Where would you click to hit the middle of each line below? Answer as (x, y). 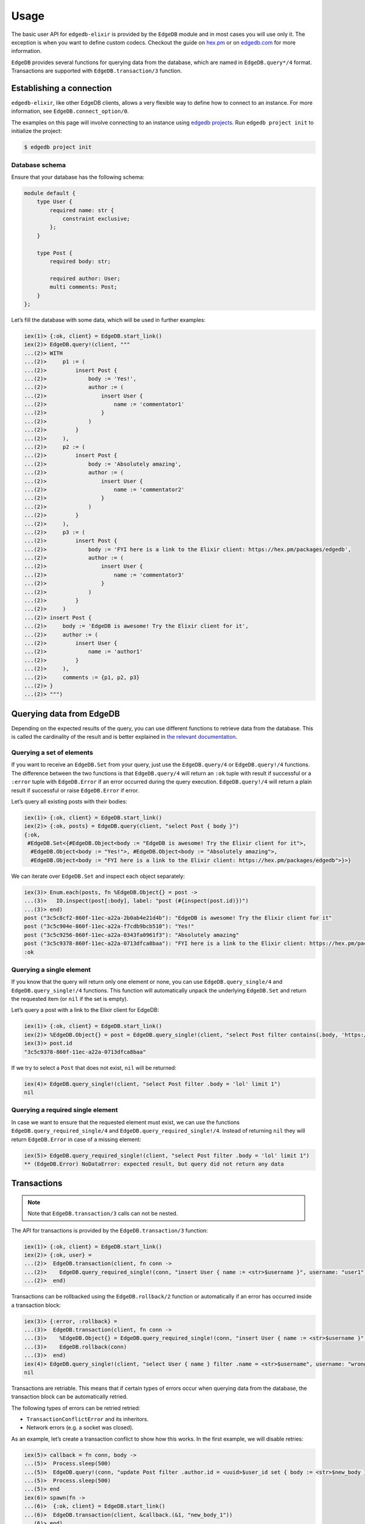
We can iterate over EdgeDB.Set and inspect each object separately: (98, 876)
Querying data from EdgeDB (66, 714)
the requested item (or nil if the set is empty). (70, 999)
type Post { (55, 253)
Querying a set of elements (52, 753)
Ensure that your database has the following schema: (78, 177)
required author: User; (85, 278)
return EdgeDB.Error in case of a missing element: (76, 1139)
